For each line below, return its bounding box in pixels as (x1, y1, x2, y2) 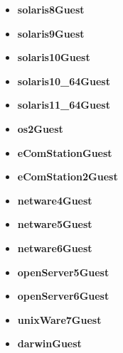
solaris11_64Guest (17, 97, 110, 112)
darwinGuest (17, 336, 82, 351)
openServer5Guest (17, 264, 109, 279)
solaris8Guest (17, 2, 85, 16)
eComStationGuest (17, 145, 112, 160)
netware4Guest (17, 192, 92, 207)
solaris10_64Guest (17, 73, 110, 88)
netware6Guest (17, 240, 92, 255)
